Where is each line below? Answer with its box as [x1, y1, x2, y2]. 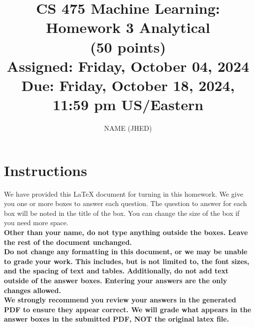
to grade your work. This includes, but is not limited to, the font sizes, [4, 256, 250, 266]
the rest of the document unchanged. [4, 237, 132, 247]
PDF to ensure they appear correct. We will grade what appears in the [4, 304, 252, 314]
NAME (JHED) [104, 123, 152, 133]
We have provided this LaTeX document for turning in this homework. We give [4, 188, 243, 199]
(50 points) [90, 36, 166, 57]
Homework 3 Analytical [46, 17, 210, 37]
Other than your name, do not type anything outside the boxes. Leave [4, 227, 248, 237]
